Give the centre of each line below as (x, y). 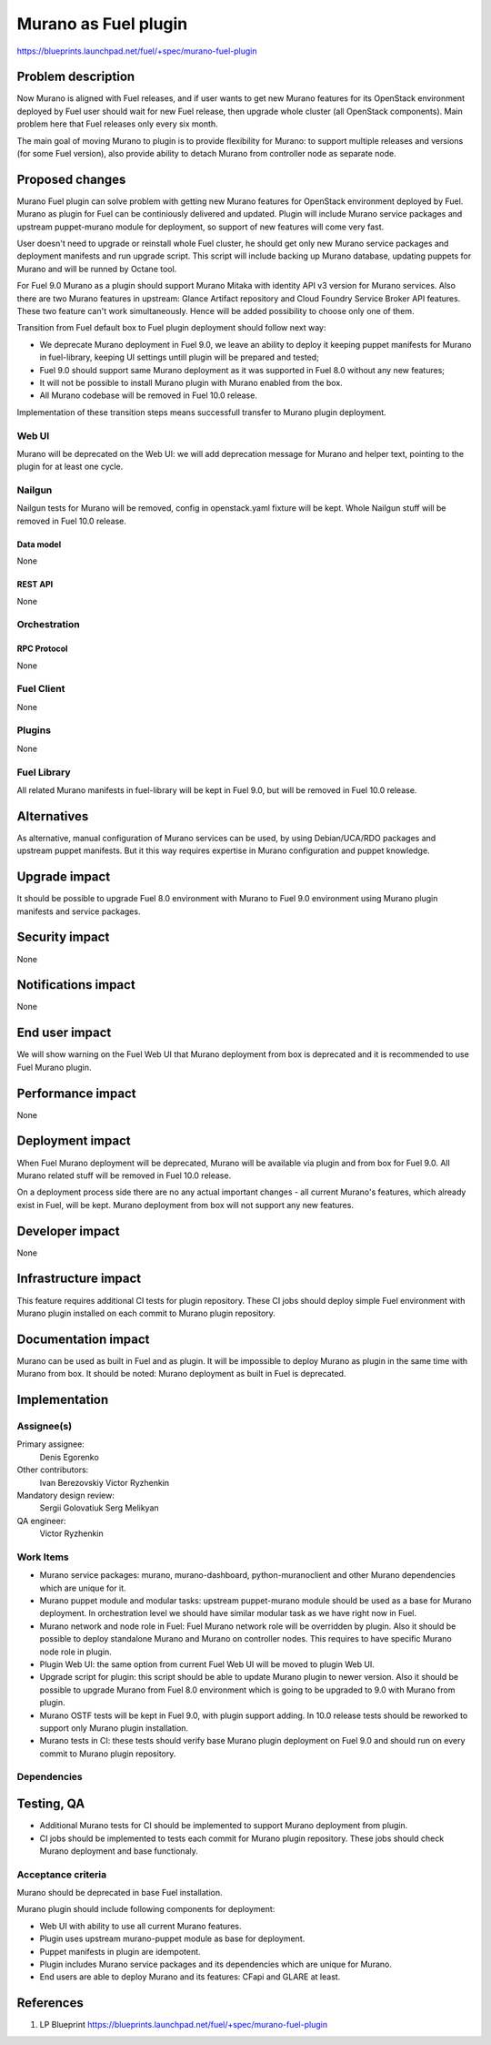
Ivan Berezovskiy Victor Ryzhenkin (105, 1482)
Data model (39, 544)
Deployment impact (74, 1141)
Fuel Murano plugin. (54, 1067)
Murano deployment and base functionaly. (119, 1851)
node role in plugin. (76, 1652)
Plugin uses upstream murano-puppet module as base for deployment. (172, 1938)
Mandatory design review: (66, 1495)
